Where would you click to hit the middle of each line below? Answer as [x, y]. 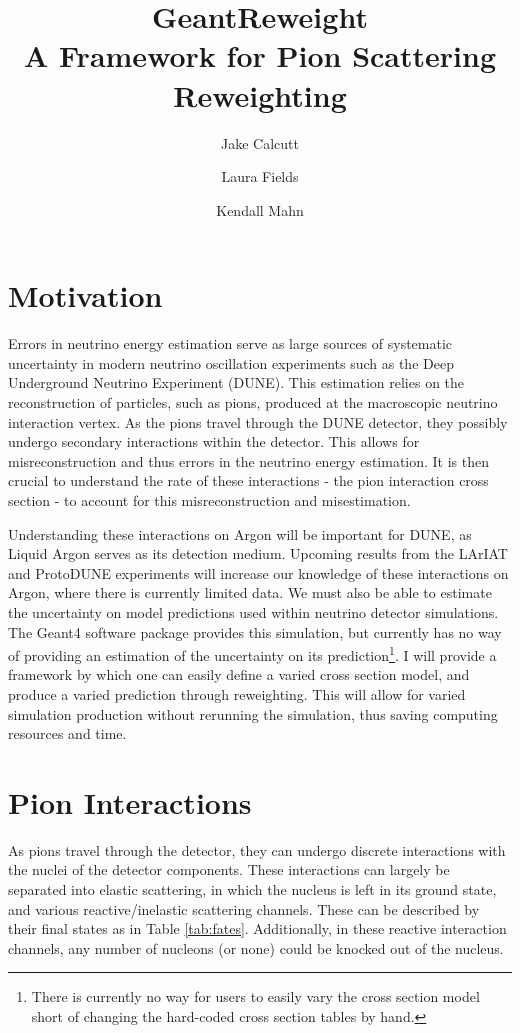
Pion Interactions [130, 801]
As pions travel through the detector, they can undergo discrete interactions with [257, 849]
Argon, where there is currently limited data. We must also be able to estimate [250, 592]
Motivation [85, 295]
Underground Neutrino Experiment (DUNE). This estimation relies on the [236, 382]
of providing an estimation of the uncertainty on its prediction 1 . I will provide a [252, 653]
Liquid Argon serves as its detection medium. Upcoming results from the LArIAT [258, 553]
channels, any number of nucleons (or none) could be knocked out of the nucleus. [256, 947]
